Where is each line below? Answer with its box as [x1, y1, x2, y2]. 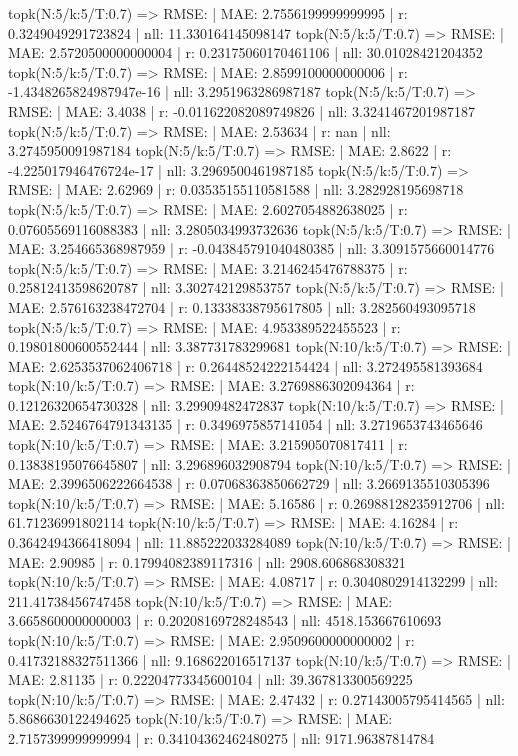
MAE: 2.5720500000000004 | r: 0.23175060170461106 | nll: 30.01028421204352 [8, 42, 483, 63]
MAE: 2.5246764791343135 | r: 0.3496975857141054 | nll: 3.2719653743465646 [8, 414, 483, 435]
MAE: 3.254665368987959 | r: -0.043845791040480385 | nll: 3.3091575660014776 [8, 238, 495, 259]
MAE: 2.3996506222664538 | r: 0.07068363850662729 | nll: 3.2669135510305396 [8, 473, 490, 494]
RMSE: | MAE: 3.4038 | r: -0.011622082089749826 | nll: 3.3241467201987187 [8, 100, 475, 121]
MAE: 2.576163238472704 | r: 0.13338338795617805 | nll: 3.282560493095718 [8, 296, 476, 317]
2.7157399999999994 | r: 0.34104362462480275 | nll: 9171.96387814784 [8, 727, 435, 748]
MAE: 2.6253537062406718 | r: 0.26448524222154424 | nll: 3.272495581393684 [8, 355, 483, 376]
